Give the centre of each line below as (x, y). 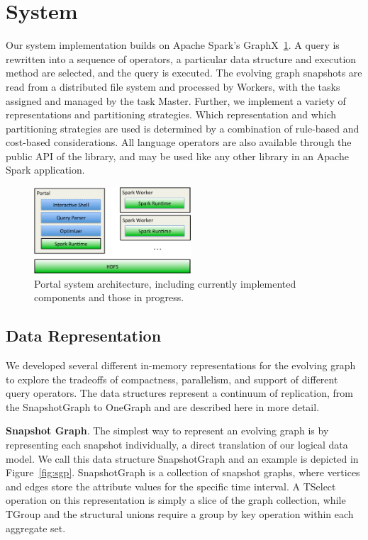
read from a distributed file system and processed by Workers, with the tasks (173, 86)
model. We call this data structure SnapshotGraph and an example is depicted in (182, 458)
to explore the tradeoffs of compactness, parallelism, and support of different (172, 379)
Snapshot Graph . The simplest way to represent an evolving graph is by (167, 431)
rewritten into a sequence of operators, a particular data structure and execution (181, 58)
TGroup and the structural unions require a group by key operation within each (180, 514)
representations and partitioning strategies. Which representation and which (171, 114)
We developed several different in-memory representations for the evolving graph (181, 365)
